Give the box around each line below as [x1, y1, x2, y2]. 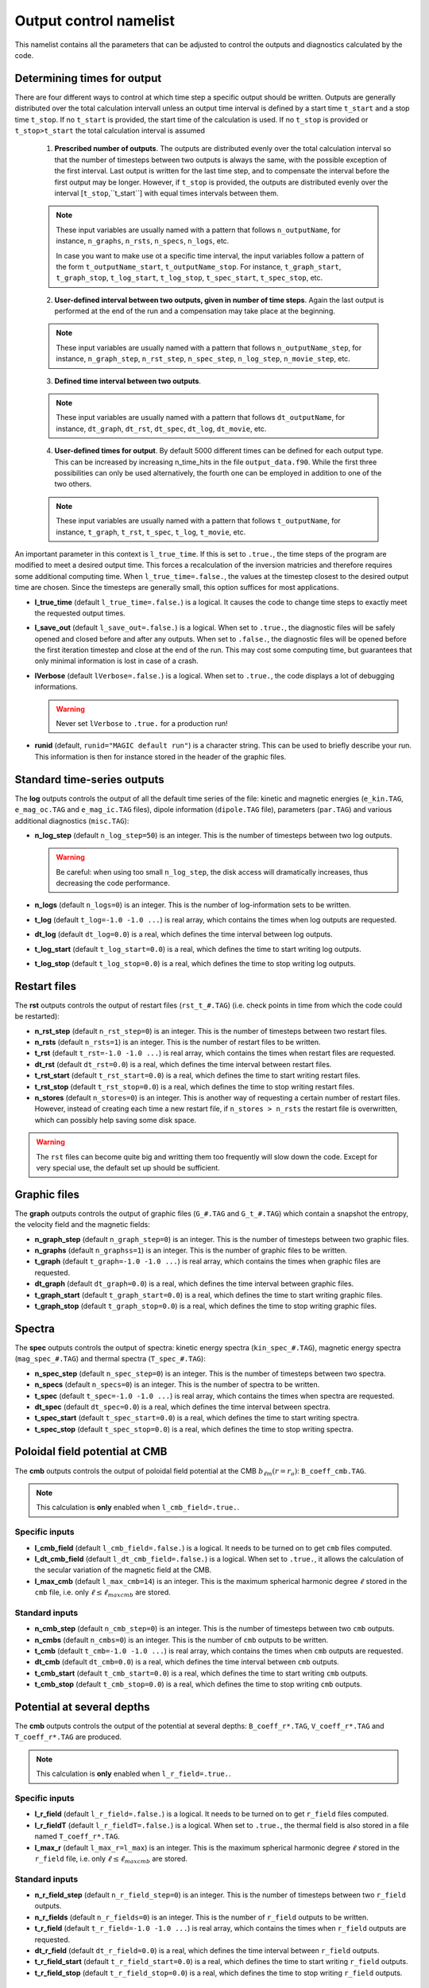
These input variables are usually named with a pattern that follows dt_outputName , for [56, 413, 346, 422]
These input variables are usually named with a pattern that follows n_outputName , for [56, 225, 341, 235]
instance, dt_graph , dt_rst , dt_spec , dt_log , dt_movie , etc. [56, 424, 267, 433]
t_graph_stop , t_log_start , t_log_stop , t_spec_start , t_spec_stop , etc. [56, 273, 323, 282]
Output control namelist [14, 12, 175, 29]
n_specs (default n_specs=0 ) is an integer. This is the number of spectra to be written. [34, 1380, 320, 1389]
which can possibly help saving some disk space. [34, 1115, 197, 1124]
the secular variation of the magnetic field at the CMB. [34, 1565, 212, 1574]
